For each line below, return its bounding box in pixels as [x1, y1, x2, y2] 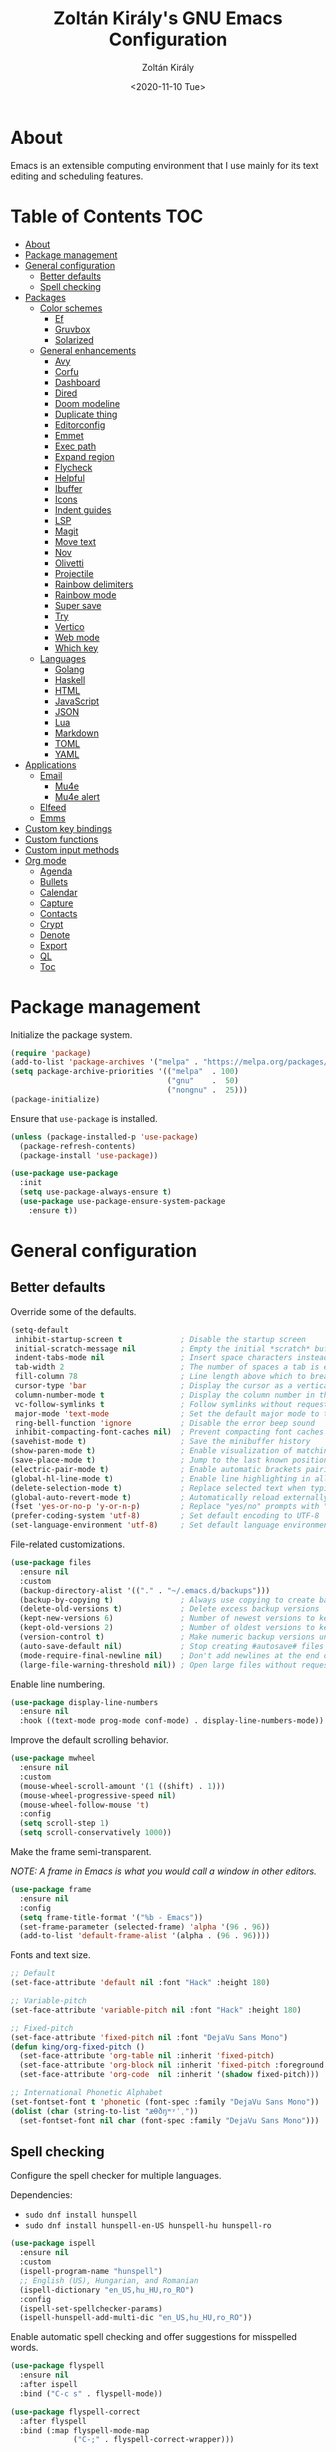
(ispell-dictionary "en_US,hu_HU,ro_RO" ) [19, 2285, 195, 2295]
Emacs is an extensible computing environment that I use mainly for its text [10, 159, 319, 171]
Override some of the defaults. [10, 1305, 137, 1317]
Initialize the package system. [10, 1028, 133, 1041]
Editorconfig [54, 418, 106, 431]
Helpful [54, 472, 85, 484]
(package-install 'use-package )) [19, 1150, 159, 1161]
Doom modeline [54, 397, 121, 409]
